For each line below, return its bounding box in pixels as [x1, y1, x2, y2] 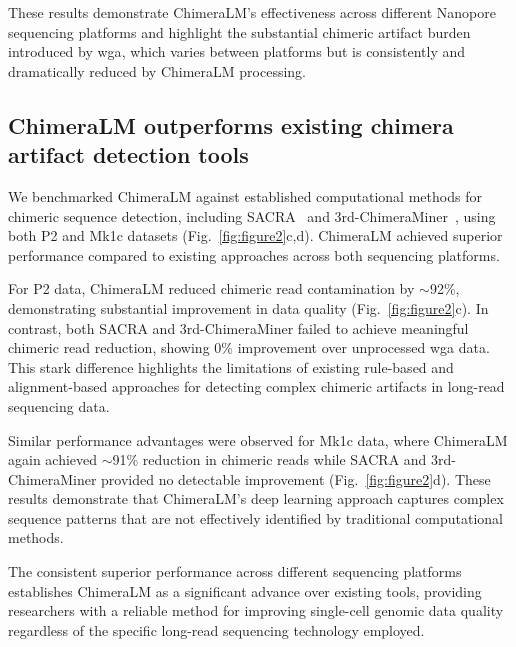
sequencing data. [8, 395, 110, 416]
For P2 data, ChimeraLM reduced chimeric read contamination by [8, 278, 415, 299]
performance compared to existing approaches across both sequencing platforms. [8, 244, 500, 265]
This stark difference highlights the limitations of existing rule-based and [8, 356, 454, 377]
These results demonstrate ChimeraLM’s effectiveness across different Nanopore [8, 2, 496, 22]
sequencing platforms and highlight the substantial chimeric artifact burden [8, 21, 471, 42]
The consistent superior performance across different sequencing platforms [8, 561, 462, 582]
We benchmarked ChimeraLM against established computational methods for [8, 185, 482, 206]
